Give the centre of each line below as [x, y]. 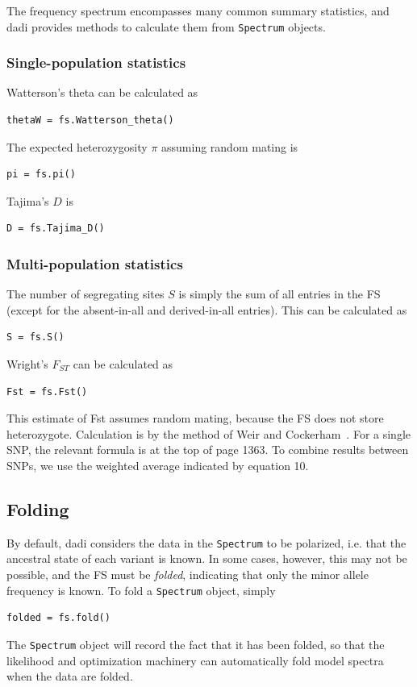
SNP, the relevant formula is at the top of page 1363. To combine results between [208, 450]
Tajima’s [28, 200]
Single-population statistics [96, 62]
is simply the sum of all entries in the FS [279, 294]
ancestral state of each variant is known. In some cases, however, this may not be [207, 558]
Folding [38, 508]
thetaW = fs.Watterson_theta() [90, 121]
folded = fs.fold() [58, 618]
